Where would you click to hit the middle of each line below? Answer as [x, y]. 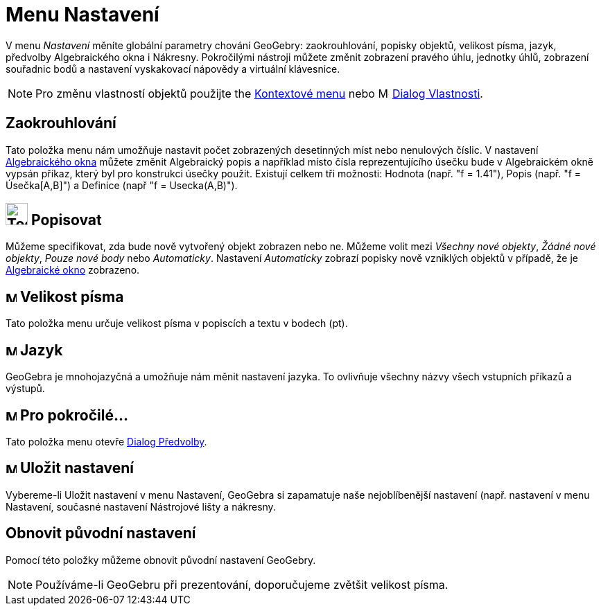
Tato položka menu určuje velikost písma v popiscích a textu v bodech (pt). [177, 324]
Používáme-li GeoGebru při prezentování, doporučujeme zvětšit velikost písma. [242, 584]
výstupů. [25, 389]
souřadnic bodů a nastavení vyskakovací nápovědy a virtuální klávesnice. [173, 69]
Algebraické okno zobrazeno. [73, 270]
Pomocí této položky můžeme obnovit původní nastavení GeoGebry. [161, 560]
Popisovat [66, 220]
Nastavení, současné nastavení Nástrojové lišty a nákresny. [141, 506]
